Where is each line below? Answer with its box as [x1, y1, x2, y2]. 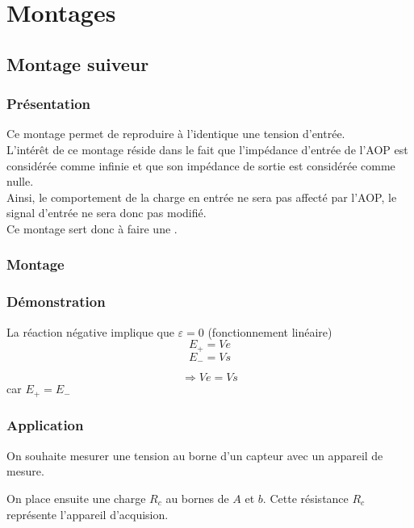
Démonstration [6, 291, 106, 312]
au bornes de [165, 489, 229, 506]
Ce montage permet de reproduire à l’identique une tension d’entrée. [6, 125, 345, 142]
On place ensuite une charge [6, 489, 146, 506]
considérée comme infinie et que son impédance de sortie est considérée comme [6, 157, 395, 174]
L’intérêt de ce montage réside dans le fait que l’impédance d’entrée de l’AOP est [6, 140, 408, 157]
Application [6, 415, 84, 435]
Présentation [6, 94, 91, 114]
